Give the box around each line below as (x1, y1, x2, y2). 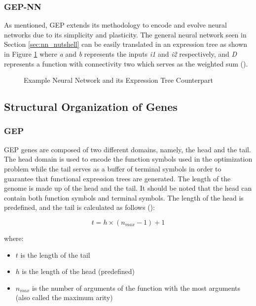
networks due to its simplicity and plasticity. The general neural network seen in (4, 29, 247, 39)
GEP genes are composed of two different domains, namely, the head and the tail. (4, 144, 251, 154)
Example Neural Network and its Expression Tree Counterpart (24, 75, 213, 85)
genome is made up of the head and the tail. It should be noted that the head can (4, 183, 252, 193)
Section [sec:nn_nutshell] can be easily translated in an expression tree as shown (4, 39, 248, 49)
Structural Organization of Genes (4, 99, 178, 114)
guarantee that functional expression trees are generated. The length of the (4, 173, 231, 183)
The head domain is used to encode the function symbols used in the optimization (4, 154, 253, 164)
